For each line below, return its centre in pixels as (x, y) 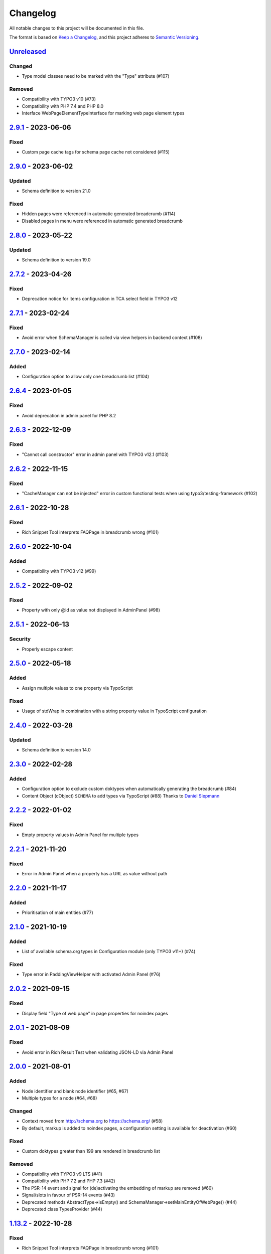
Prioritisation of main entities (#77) (58, 912)
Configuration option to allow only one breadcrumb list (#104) (86, 377)
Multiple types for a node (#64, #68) (59, 1098)
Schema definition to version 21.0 (56, 191)
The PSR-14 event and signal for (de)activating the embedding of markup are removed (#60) (117, 1188)
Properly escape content (47, 649)
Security (20, 639)
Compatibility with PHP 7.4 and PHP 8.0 (63, 106)
